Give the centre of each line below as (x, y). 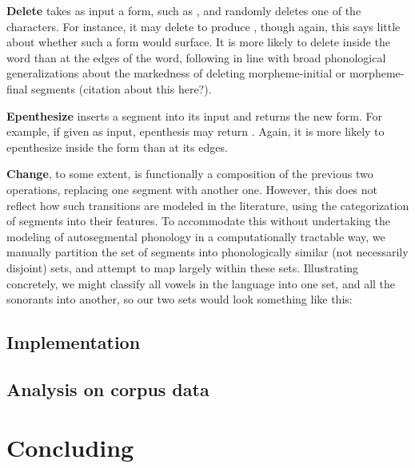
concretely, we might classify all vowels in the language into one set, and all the (201, 283)
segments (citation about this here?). (122, 88)
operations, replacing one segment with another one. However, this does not (192, 189)
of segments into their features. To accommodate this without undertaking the (198, 221)
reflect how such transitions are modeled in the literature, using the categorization (208, 205)
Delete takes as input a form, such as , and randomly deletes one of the (184, 10)
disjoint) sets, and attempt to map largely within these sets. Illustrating (183, 267)
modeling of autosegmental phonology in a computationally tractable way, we (196, 236)
